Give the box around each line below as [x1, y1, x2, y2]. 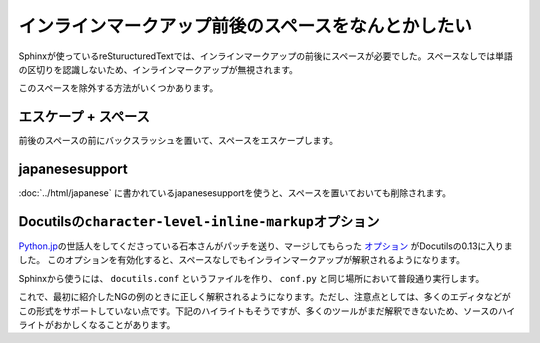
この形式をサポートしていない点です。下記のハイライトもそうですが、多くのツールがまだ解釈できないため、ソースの [18, 305, 499, 317]
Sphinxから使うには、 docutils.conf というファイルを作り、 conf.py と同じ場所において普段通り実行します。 [18, 272, 485, 284]
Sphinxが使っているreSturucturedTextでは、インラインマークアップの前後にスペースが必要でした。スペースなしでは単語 [18, 50, 514, 62]
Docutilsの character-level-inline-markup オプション [18, 213, 380, 230]
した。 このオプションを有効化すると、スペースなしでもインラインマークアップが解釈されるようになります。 [18, 254, 465, 266]
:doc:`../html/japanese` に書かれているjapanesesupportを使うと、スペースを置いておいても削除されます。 [18, 187, 452, 199]
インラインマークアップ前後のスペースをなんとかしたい [18, 15, 472, 37]
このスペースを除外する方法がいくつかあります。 [18, 82, 219, 94]
